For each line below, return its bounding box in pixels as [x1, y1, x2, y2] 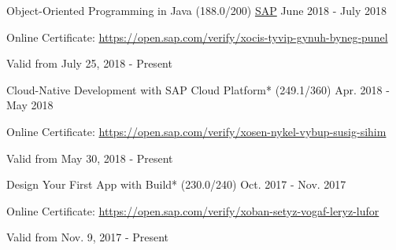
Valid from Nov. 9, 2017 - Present [6, 229, 169, 245]
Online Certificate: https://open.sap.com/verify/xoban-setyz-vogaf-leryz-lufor [6, 202, 379, 219]
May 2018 [6, 97, 54, 113]
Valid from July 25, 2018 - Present [6, 55, 172, 72]
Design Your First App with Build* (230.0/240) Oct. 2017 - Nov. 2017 [6, 176, 346, 193]
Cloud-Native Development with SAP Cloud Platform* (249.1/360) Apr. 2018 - [6, 81, 390, 97]
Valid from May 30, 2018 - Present [6, 149, 173, 166]
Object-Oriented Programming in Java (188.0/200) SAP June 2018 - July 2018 [6, 2, 387, 18]
